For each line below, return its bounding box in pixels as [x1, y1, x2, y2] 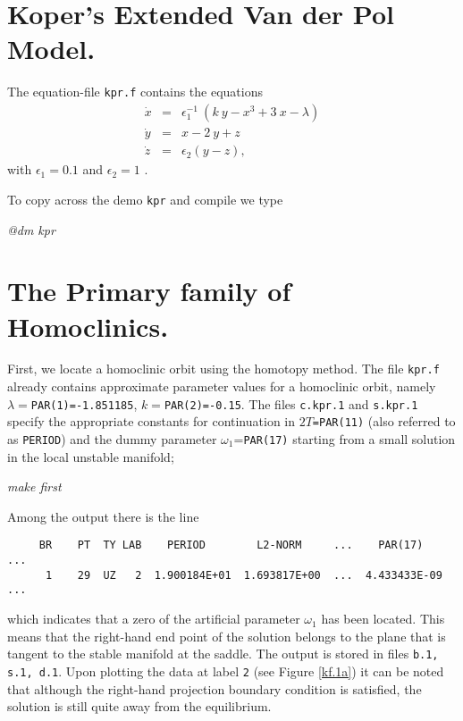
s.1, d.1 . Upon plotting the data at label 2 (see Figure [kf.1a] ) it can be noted [7, 661, 444, 680]
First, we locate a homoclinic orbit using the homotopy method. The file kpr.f [7, 359, 440, 378]
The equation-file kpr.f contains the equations [7, 82, 264, 101]
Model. [7, 30, 96, 67]
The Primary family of [7, 272, 291, 309]
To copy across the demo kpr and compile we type [7, 189, 283, 208]
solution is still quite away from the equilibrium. [7, 697, 272, 716]
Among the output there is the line [7, 507, 199, 525]
